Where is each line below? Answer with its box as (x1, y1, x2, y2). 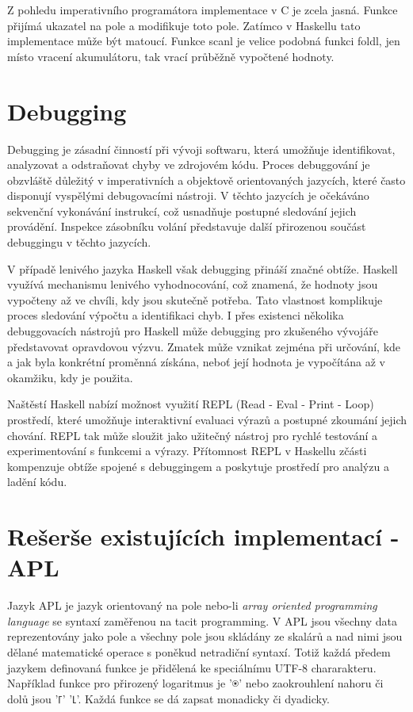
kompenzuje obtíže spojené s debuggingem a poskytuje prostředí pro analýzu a (7, 457, 389, 474)
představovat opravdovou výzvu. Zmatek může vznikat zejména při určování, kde (7, 338, 401, 354)
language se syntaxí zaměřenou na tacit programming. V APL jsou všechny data (7, 612, 398, 629)
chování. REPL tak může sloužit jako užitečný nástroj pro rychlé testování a (7, 427, 377, 443)
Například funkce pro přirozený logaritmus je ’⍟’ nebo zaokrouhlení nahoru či (7, 675, 384, 691)
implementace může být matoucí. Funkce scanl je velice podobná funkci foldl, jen (7, 33, 400, 49)
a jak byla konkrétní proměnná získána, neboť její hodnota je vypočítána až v (7, 354, 385, 370)
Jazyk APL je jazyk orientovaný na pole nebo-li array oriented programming (7, 597, 377, 614)
